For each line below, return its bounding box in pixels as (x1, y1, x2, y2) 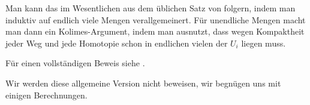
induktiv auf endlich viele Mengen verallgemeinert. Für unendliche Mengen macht (5, 13, 306, 26)
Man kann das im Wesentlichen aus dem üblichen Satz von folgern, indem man (5, 2, 296, 14)
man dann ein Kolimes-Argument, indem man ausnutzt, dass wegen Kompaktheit (5, 25, 305, 38)
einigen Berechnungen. (5, 88, 88, 101)
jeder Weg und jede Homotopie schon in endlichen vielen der (5, 36, 228, 49)
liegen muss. (241, 36, 286, 49)
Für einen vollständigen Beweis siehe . (5, 57, 145, 69)
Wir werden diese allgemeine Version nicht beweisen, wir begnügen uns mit (5, 76, 281, 89)
